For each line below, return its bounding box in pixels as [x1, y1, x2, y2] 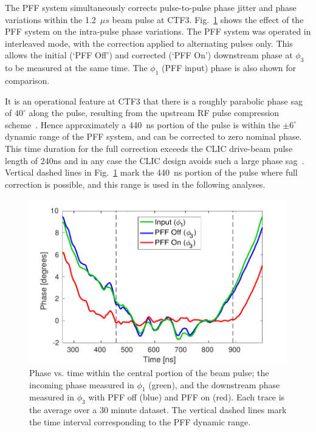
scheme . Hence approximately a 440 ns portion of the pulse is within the [5, 118, 280, 131]
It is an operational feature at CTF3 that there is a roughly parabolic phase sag [5, 94, 303, 107]
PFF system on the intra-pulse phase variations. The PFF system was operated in [5, 25, 311, 38]
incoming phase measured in [29, 378, 134, 391]
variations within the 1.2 [5, 13, 96, 26]
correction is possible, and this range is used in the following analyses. [5, 177, 266, 190]
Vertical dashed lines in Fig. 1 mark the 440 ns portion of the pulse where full [5, 166, 298, 179]
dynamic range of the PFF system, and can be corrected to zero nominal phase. [5, 130, 302, 143]
